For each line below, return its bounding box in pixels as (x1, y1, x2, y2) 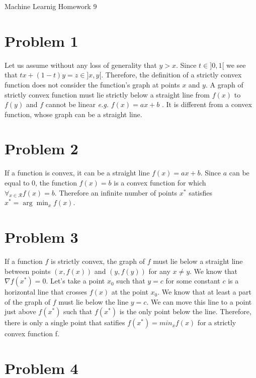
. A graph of (205, 79, 243, 89)
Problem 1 (5, 30, 78, 51)
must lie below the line (58, 296, 129, 307)
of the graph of (5, 296, 51, 307)
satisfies (189, 187, 213, 198)
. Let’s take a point (46, 275, 105, 286)
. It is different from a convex (161, 99, 252, 110)
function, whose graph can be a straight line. (5, 109, 142, 119)
